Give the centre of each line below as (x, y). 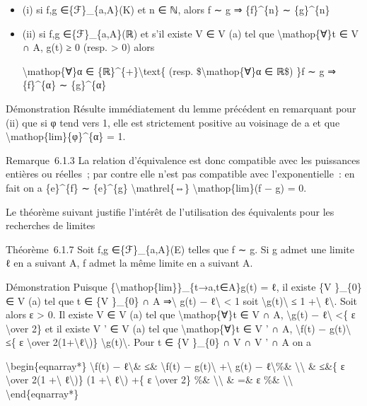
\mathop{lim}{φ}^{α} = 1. (66, 136)
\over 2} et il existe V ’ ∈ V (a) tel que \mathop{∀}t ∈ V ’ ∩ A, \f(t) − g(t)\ (179, 328)
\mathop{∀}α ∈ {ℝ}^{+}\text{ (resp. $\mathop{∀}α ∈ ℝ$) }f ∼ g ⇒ (179, 70)
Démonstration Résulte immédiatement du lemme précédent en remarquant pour (181, 108)
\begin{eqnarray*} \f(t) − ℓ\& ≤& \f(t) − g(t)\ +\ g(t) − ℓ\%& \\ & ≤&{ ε (175, 365)
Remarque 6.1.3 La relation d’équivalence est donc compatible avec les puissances (183, 159)
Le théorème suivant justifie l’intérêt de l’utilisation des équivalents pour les (170, 211)
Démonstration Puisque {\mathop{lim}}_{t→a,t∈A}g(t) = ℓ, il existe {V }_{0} (184, 286)
